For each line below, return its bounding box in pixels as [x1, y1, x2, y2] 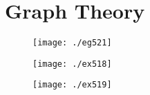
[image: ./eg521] [32, 38, 112, 48]
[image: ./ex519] [32, 80, 112, 90]
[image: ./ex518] [32, 59, 112, 69]
